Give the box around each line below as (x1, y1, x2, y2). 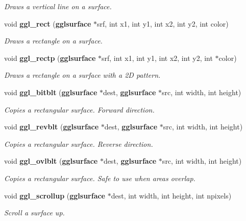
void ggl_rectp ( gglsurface (4, 52, 96, 63)
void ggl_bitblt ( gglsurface (4, 86, 97, 97)
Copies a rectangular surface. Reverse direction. (4, 138, 153, 149)
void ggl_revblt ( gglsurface (4, 121, 99, 132)
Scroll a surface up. (4, 207, 65, 218)
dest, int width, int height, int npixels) (111, 190, 232, 201)
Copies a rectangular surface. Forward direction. (4, 104, 155, 115)
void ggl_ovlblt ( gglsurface (4, 156, 98, 166)
